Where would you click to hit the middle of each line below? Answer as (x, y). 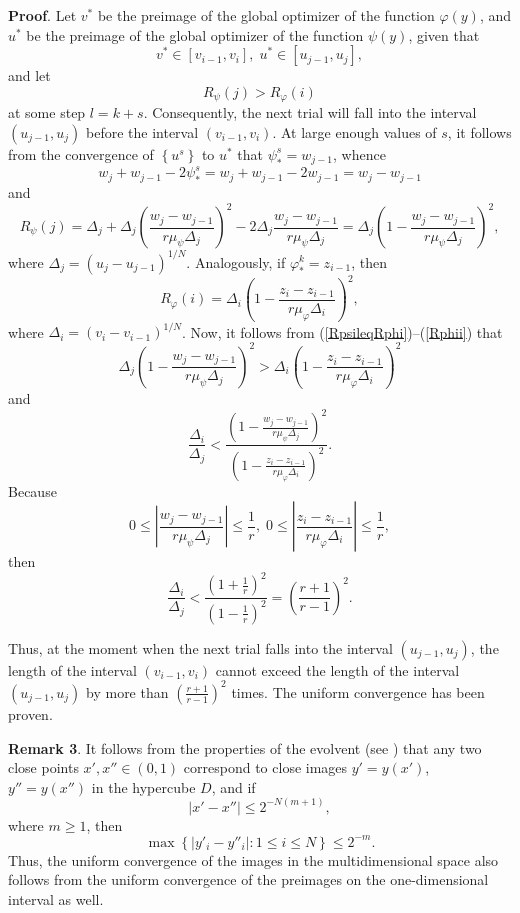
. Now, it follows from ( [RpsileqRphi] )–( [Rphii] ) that (342, 331)
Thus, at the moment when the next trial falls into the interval (200, 647)
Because (32, 490)
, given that (444, 34)
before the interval (142, 131)
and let (29, 75)
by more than (127, 691)
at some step (47, 112)
